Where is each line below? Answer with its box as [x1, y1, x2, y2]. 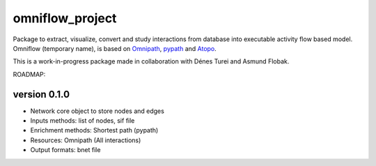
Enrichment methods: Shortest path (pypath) [30, 126, 159, 135]
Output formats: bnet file [30, 146, 101, 154]
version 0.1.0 [13, 88, 70, 100]
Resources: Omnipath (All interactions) [30, 136, 141, 144]
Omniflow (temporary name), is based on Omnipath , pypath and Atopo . [13, 44, 217, 52]
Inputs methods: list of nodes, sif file [30, 116, 135, 125]
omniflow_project [13, 10, 117, 26]
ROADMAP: [13, 70, 46, 78]
